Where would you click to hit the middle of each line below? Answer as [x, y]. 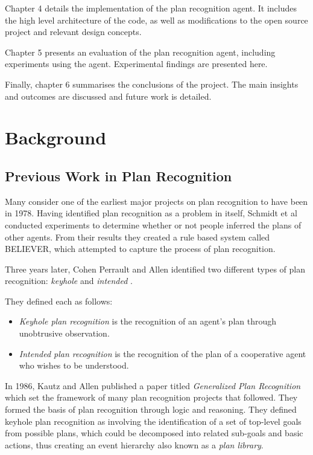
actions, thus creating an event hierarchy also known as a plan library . [134, 444]
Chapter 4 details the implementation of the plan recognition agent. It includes [151, 8]
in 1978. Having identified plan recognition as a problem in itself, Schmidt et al [151, 213]
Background [56, 137]
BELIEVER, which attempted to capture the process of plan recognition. [140, 249]
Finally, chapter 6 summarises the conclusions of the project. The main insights [152, 84]
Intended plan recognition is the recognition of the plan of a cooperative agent [163, 353]
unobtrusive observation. [64, 333]
